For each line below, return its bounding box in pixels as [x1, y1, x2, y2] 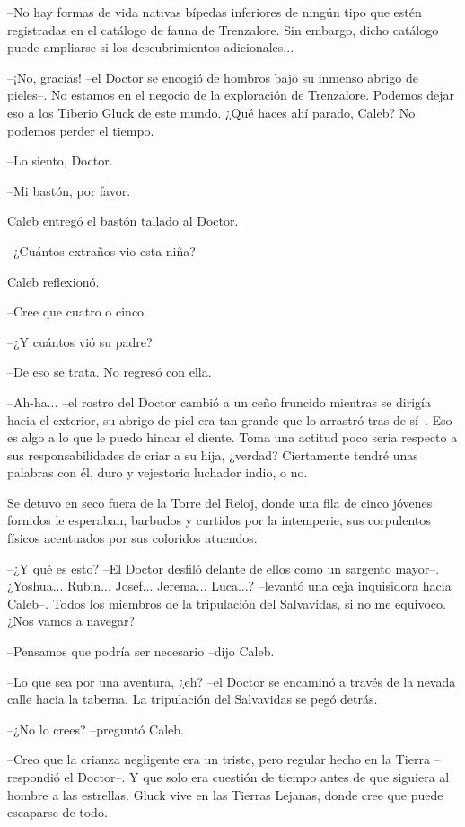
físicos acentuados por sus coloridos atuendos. [7, 529, 258, 547]
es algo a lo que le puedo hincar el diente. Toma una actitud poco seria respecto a [7, 428, 458, 447]
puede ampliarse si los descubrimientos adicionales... [7, 38, 294, 57]
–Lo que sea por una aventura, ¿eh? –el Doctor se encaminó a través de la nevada [7, 671, 456, 690]
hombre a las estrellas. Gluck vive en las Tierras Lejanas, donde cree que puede [7, 785, 443, 804]
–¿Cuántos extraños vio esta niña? [7, 241, 196, 260]
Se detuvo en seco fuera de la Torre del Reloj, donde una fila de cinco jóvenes [7, 493, 433, 511]
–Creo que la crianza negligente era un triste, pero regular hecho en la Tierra [7, 750, 430, 769]
